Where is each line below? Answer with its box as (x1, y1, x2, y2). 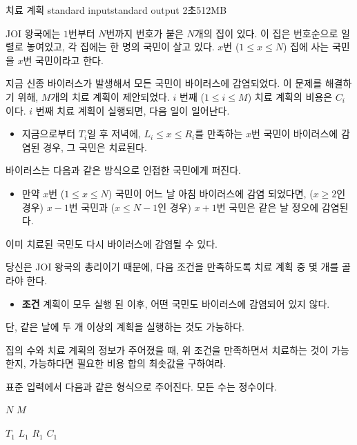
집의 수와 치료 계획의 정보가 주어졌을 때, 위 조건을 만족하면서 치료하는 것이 (6, 342, 329, 357)
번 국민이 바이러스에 (251, 126, 338, 141)
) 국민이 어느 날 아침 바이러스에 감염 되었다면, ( (108, 186, 313, 200)
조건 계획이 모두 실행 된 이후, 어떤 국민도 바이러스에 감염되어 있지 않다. (21, 296, 330, 310)
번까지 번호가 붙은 (106, 26, 184, 40)
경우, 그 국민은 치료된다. (43, 139, 147, 154)
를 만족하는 (195, 126, 243, 141)
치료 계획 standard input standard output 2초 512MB (6, 3, 227, 17)
